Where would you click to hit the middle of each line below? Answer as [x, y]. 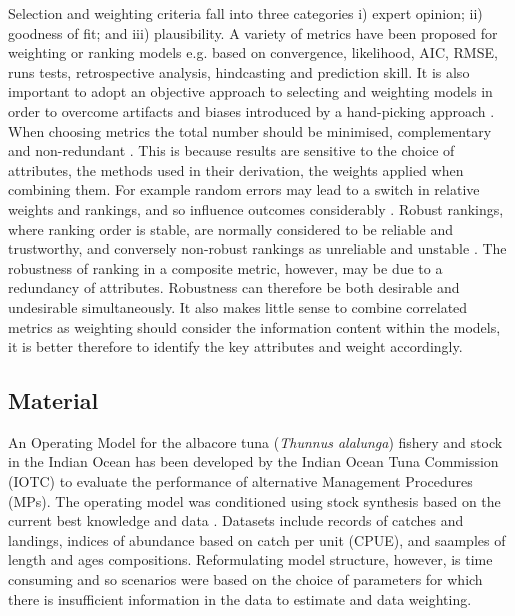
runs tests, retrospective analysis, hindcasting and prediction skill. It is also [239, 71]
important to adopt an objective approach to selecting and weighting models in [250, 91]
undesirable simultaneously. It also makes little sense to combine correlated [238, 306]
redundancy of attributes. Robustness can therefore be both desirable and [234, 287]
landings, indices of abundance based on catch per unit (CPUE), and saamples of [257, 539]
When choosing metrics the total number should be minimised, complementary [250, 130]
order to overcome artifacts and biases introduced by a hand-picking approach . [251, 110]
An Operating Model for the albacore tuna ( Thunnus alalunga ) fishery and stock [255, 441]
